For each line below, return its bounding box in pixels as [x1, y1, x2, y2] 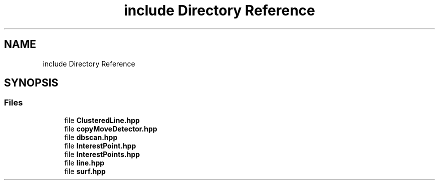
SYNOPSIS [4, 76, 59, 89]
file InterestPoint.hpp [64, 141, 136, 150]
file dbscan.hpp [64, 132, 118, 141]
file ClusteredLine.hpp [64, 115, 140, 124]
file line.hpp [64, 158, 105, 167]
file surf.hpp [64, 166, 106, 175]
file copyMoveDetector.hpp [64, 124, 157, 133]
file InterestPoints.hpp [64, 149, 140, 158]
